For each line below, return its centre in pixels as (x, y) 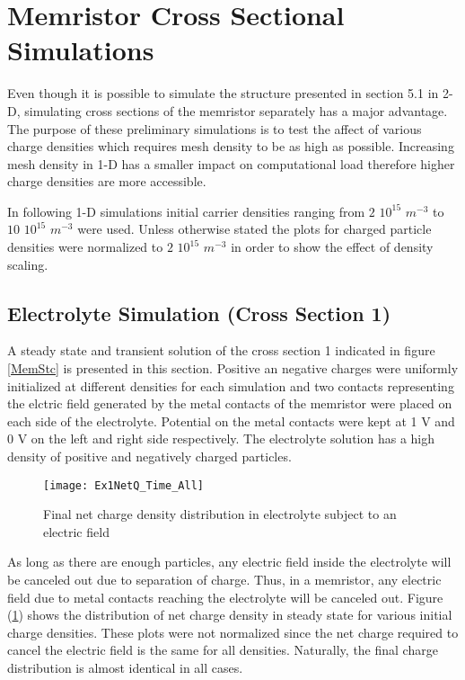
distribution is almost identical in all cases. (125, 668)
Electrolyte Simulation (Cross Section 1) (199, 313)
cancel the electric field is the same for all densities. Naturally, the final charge (223, 650)
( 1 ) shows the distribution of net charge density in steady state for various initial (230, 615)
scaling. (28, 264)
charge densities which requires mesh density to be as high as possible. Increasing (231, 146)
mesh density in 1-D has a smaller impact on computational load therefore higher (231, 163)
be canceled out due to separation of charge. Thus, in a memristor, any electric (224, 580)
